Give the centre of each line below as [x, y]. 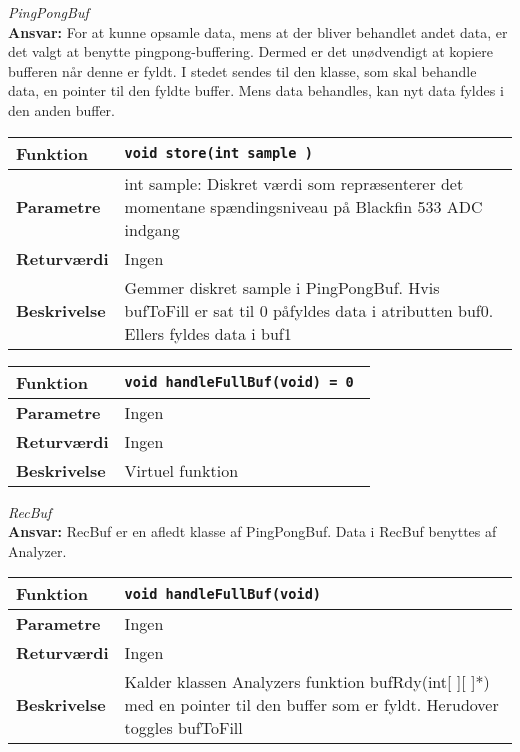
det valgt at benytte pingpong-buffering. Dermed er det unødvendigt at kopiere [250, 51]
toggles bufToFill [183, 728]
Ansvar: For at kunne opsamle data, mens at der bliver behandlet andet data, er [258, 31]
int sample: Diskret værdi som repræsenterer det [294, 183]
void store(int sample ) [218, 153]
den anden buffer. [62, 109]
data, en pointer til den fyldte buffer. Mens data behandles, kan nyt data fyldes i [256, 90]
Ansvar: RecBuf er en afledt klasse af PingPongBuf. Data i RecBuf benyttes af [252, 531]
